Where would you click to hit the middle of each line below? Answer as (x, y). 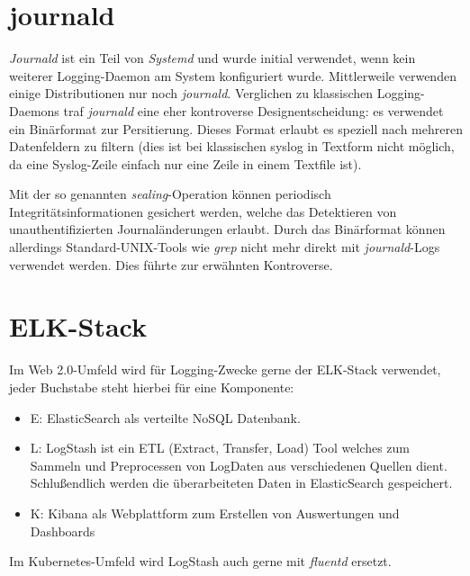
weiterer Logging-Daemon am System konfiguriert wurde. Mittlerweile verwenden (233, 75)
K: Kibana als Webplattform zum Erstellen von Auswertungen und (215, 513)
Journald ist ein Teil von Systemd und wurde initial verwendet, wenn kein (212, 58)
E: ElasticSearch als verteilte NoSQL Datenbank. (165, 417)
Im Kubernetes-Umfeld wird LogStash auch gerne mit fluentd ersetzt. (200, 561)
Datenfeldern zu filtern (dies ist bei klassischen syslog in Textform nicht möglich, (232, 146)
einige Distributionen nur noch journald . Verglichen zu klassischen (191, 93)
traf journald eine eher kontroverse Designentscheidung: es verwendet (253, 110)
